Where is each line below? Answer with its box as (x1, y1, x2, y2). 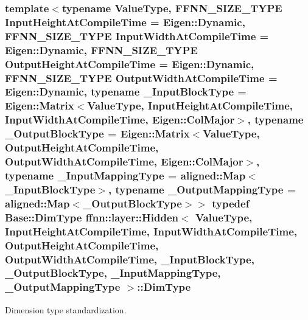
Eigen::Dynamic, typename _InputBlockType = (5, 84, 247, 99)
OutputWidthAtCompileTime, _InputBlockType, (5, 251, 254, 266)
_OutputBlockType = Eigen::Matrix (5, 126, 190, 141)
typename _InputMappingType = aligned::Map (5, 167, 246, 183)
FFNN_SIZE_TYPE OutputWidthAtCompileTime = (5, 70, 278, 85)
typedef (212, 195, 250, 210)
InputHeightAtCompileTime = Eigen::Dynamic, (5, 14, 245, 29)
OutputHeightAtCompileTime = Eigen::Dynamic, (5, 56, 254, 71)
